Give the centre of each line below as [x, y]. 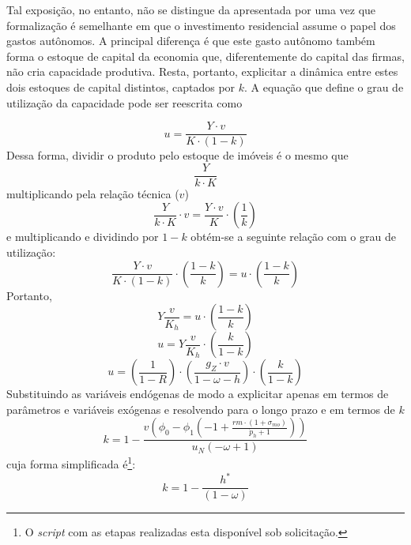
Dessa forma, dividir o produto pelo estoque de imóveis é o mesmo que [177, 155]
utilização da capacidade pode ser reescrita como [124, 102]
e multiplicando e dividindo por [83, 237]
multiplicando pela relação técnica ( [93, 193]
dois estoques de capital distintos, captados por [121, 86]
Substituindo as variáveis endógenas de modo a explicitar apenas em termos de [198, 394]
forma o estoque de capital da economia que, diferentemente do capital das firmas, [205, 56]
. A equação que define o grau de [324, 86]
